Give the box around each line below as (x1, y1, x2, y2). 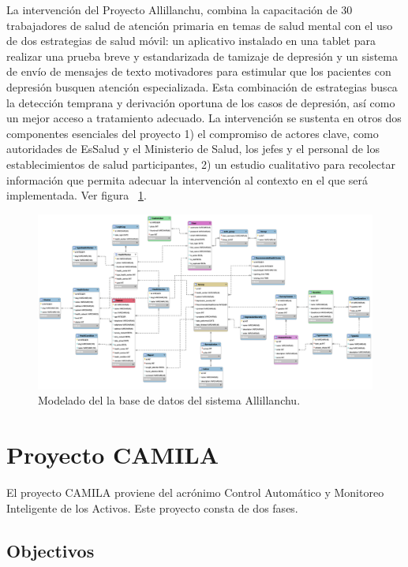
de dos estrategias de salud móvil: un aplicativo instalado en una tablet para (6, 32, 376, 49)
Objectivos (6, 538, 95, 562)
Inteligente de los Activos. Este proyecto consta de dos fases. (6, 499, 298, 516)
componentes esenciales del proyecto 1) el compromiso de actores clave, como (6, 125, 379, 141)
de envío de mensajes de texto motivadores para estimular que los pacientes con (6, 63, 391, 80)
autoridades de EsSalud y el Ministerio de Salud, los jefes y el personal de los (6, 140, 380, 157)
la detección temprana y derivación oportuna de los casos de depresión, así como (6, 94, 395, 110)
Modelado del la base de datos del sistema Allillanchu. (38, 392, 301, 408)
